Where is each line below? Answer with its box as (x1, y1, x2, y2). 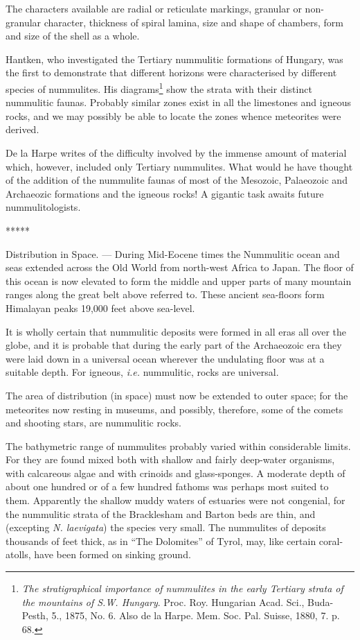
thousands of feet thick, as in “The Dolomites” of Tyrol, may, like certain (6, 533, 316, 548)
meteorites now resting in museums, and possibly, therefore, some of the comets (6, 401, 343, 416)
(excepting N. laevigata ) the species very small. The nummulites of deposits (6, 520, 326, 535)
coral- (318, 533, 343, 548)
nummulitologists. (6, 200, 81, 214)
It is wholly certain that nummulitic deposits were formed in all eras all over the (6, 324, 347, 338)
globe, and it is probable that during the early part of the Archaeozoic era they (6, 338, 342, 352)
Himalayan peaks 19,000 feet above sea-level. (6, 300, 195, 315)
